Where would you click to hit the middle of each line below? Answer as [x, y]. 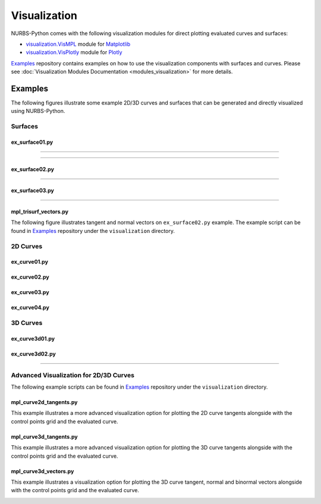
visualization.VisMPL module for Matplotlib [78, 44]
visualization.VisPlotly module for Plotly [74, 52]
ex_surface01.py [32, 142]
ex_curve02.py [30, 277]
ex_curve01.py [30, 262]
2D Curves [27, 246]
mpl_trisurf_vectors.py [40, 212]
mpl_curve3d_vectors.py [43, 471]
